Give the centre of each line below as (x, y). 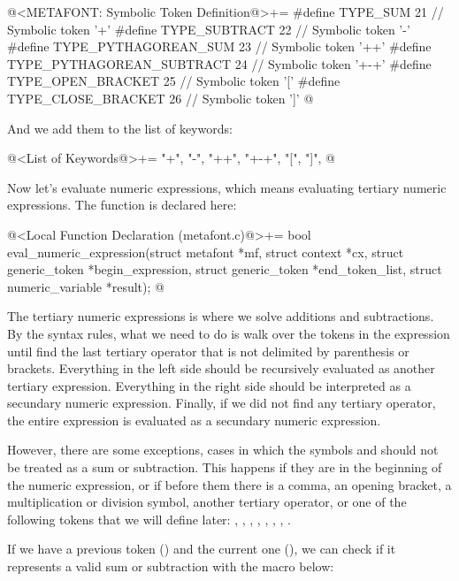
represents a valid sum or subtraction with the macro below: (171, 566)
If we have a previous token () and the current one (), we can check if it (202, 549)
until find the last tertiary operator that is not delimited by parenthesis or (208, 351)
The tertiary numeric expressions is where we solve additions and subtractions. (221, 316)
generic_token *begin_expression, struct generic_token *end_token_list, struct (225, 269)
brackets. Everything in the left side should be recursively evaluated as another (221, 368)
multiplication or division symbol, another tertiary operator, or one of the (207, 502)
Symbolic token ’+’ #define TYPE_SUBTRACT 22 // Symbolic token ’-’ (209, 29)
